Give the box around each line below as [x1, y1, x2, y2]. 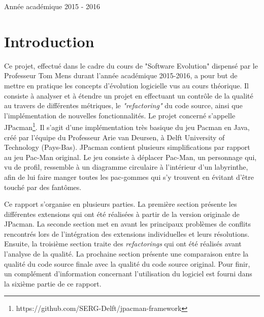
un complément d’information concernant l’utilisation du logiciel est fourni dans [4, 268, 252, 279]
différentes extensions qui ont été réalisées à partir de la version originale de [4, 208, 240, 219]
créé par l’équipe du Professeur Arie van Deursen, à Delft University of [4, 132, 225, 142]
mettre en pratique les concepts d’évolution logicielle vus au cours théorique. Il [4, 80, 249, 90]
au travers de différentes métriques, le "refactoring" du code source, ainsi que [4, 100, 243, 111]
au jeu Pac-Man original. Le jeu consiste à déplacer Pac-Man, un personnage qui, [4, 151, 257, 162]
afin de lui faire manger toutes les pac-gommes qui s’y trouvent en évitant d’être [4, 171, 254, 182]
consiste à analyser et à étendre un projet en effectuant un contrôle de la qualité [4, 90, 253, 101]
